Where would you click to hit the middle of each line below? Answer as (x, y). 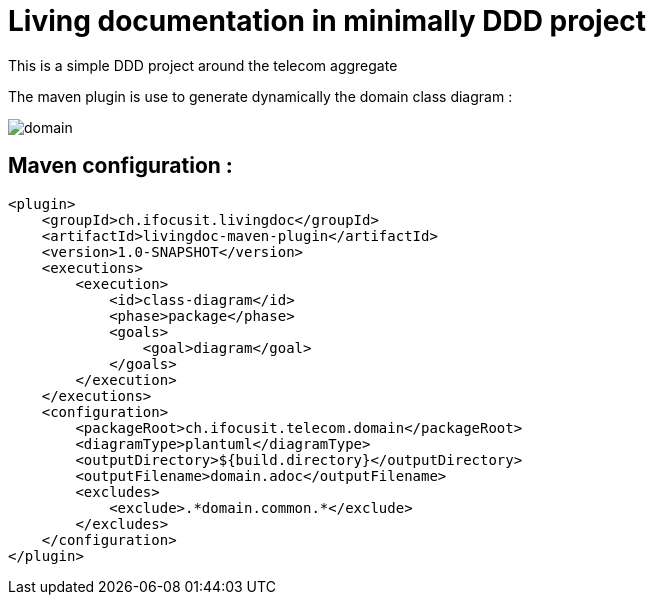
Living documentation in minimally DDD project (327, 21)
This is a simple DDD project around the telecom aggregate (203, 65)
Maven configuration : (120, 166)
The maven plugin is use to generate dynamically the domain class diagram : (260, 96)
